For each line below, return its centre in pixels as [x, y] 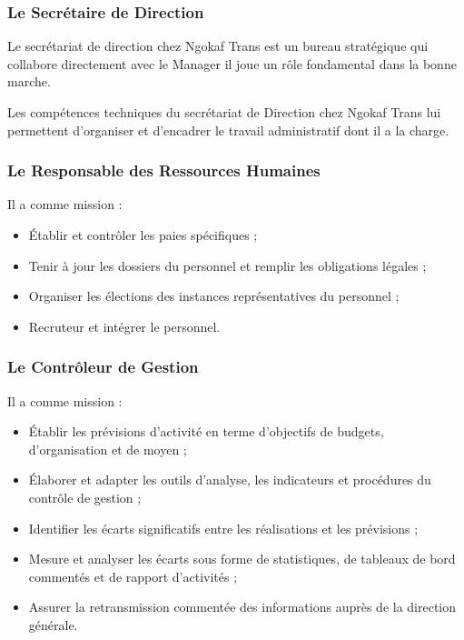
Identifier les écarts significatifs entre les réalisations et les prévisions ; [223, 528]
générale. [53, 624]
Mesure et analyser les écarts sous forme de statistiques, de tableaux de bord [242, 559]
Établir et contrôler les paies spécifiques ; [143, 235]
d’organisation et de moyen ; [108, 449]
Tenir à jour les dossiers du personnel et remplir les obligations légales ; [227, 265]
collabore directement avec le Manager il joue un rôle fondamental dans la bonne [232, 63]
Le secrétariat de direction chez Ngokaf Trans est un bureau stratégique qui [218, 46]
